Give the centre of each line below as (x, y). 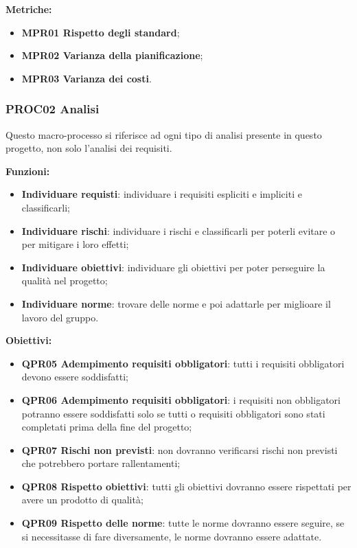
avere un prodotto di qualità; (82, 500)
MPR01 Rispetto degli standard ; (101, 32)
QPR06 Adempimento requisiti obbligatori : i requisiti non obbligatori (181, 399)
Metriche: (29, 9)
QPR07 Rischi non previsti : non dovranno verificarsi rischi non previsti (180, 449)
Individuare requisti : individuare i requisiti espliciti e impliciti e (162, 194)
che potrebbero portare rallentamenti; (101, 463)
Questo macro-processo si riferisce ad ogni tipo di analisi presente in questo (164, 134)
